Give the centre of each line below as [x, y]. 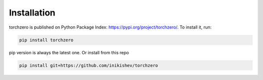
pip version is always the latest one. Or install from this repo [69, 52]
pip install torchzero [46, 40]
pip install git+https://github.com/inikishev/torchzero [89, 65]
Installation [32, 13]
